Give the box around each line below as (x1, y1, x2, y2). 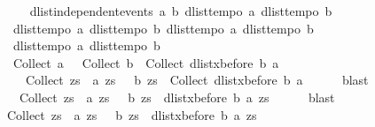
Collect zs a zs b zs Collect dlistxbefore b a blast (25, 71, 369, 89)
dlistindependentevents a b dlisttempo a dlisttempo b (29, 2, 332, 19)
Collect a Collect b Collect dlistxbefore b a (12, 53, 279, 71)
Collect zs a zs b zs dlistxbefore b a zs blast (19, 87, 335, 106)
